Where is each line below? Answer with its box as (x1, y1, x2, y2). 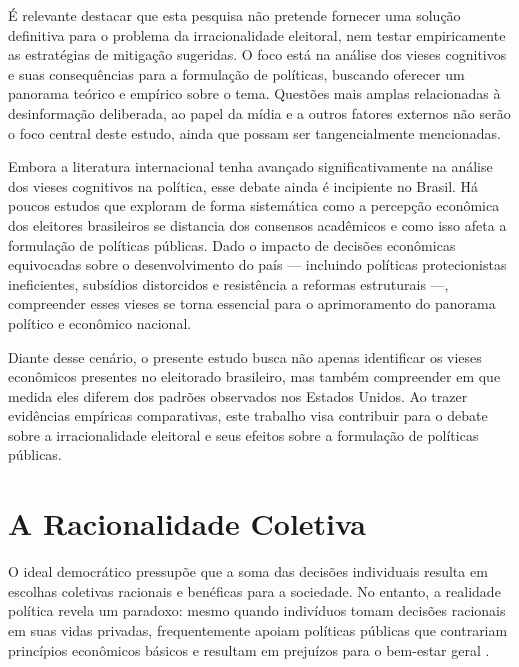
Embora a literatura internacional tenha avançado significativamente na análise (8, 156, 493, 177)
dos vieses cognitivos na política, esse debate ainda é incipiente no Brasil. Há (8, 175, 479, 196)
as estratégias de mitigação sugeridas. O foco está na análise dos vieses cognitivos (8, 44, 507, 65)
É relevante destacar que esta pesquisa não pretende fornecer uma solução (8, 5, 461, 25)
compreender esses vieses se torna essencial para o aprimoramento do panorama (8, 293, 496, 314)
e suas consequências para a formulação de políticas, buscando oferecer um (8, 63, 465, 84)
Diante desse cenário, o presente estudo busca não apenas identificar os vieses (8, 346, 482, 367)
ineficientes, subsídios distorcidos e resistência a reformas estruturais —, (8, 273, 449, 294)
